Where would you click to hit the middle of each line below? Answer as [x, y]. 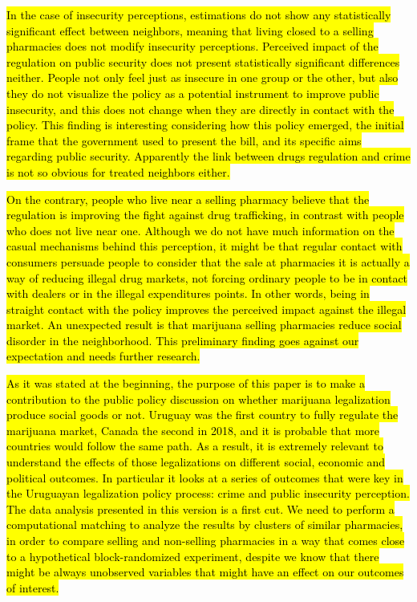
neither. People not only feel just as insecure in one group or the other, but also [202, 77]
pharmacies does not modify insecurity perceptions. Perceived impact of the [192, 46]
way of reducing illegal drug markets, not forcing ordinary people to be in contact [207, 277]
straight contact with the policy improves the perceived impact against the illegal [206, 309]
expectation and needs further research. [103, 356]
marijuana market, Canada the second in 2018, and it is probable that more [193, 430]
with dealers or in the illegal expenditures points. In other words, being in [188, 293]
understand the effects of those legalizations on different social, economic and [196, 462]
